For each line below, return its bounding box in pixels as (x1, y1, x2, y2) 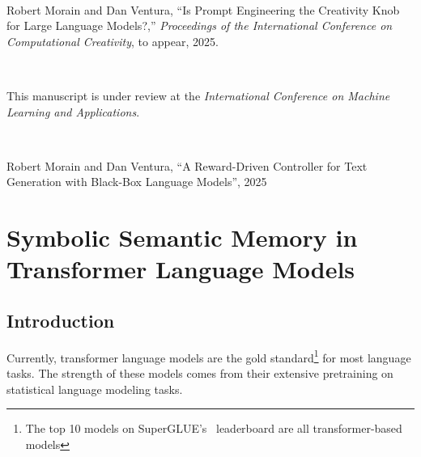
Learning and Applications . (6, 103, 140, 120)
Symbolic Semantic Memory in (6, 221, 358, 254)
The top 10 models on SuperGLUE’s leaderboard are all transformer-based (25, 420, 402, 437)
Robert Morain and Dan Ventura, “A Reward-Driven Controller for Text (6, 157, 368, 174)
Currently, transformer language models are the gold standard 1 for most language (6, 346, 411, 366)
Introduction (6, 307, 115, 332)
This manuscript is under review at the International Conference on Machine (6, 87, 390, 104)
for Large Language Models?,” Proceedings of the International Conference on (6, 17, 393, 34)
